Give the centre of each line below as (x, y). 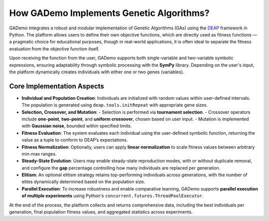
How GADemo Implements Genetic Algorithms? (109, 13)
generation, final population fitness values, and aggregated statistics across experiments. (101, 212)
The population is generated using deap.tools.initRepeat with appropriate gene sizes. (115, 105)
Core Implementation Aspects (57, 86)
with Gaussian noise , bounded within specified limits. (77, 126)
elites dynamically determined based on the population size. (83, 182)
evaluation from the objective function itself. (54, 49)
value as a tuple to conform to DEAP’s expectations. (75, 140)
